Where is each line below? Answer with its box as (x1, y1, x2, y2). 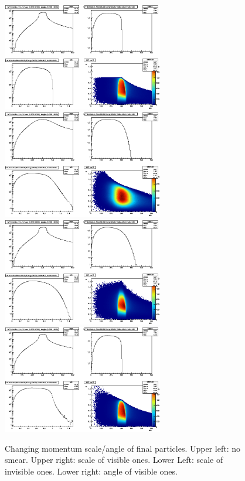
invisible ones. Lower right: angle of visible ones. (5, 465, 178, 477)
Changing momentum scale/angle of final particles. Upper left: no (5, 442, 240, 454)
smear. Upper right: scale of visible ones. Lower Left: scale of (5, 453, 223, 466)
